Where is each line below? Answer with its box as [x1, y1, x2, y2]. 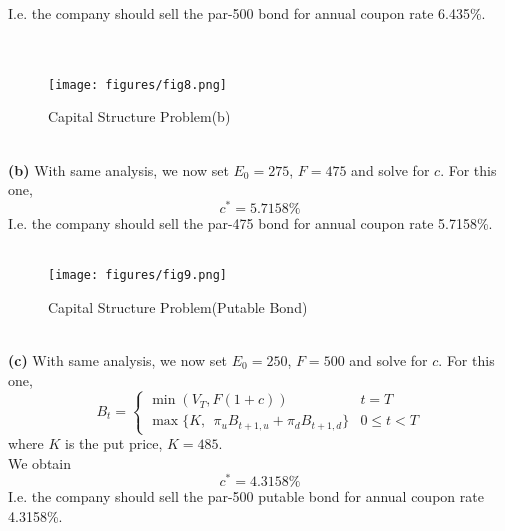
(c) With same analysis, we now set [8, 349, 228, 370]
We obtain [8, 452, 72, 473]
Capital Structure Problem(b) [48, 106, 231, 127]
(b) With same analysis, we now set [8, 159, 229, 180]
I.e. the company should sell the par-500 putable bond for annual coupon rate [8, 486, 484, 507]
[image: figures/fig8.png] [48, 77, 227, 92]
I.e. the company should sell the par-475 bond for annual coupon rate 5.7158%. [8, 212, 493, 233]
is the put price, [65, 433, 163, 454]
